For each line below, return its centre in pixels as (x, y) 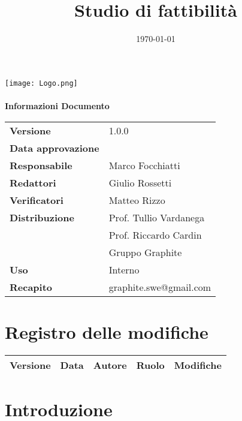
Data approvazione (55, 148)
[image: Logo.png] (41, 83)
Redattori (33, 182)
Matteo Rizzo (137, 200)
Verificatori (37, 200)
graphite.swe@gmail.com (160, 287)
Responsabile (41, 165)
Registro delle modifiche (107, 331)
